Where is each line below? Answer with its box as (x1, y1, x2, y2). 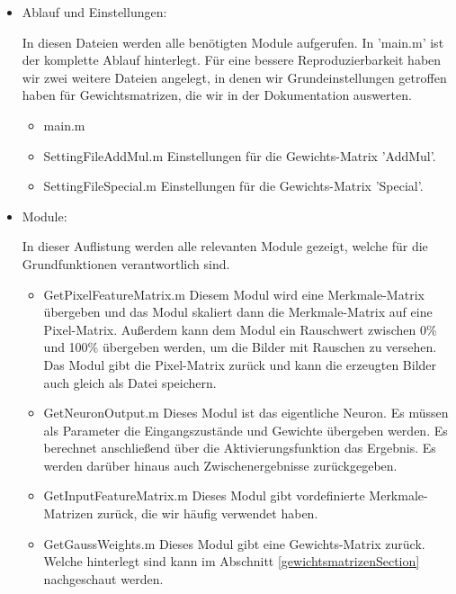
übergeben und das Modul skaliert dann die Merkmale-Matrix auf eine (43, 302, 433, 321)
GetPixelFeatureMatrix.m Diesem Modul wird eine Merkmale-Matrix (43, 284, 425, 303)
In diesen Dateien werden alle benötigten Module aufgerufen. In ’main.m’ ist (22, 32, 444, 51)
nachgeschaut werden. (43, 569, 164, 588)
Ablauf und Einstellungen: (22, 3, 167, 21)
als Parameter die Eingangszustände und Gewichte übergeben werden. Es (43, 420, 448, 439)
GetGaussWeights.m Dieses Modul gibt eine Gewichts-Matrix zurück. (43, 534, 425, 553)
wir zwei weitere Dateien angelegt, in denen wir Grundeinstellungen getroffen (22, 67, 447, 86)
